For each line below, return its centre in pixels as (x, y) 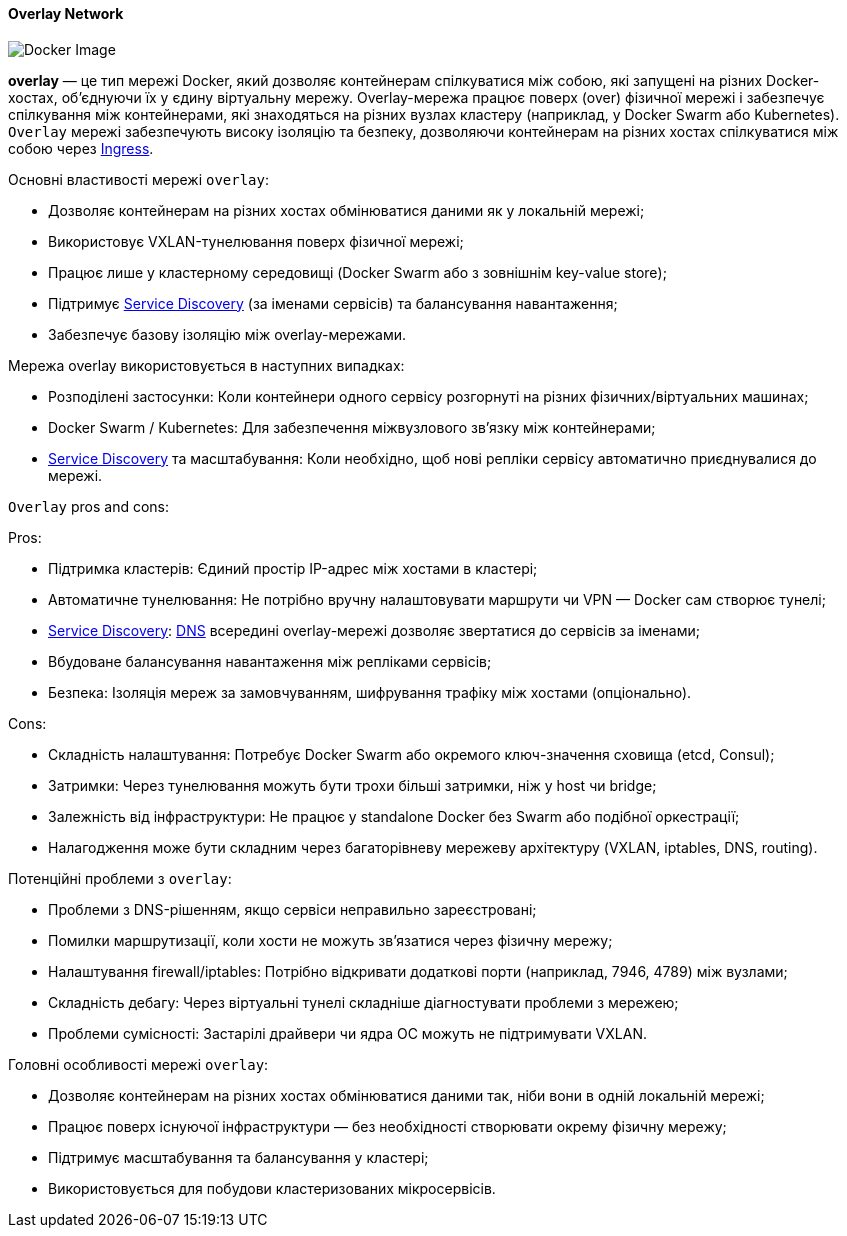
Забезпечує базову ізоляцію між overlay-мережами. (227, 334)
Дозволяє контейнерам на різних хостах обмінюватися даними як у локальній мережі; (346, 210)
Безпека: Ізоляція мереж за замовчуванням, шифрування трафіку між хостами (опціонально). (370, 692)
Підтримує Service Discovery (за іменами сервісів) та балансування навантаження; (333, 303)
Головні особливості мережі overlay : (138, 1064)
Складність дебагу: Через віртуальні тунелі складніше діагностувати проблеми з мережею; (363, 1002)
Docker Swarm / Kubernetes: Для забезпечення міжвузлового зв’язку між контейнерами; (352, 427)
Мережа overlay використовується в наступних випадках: (206, 365)
